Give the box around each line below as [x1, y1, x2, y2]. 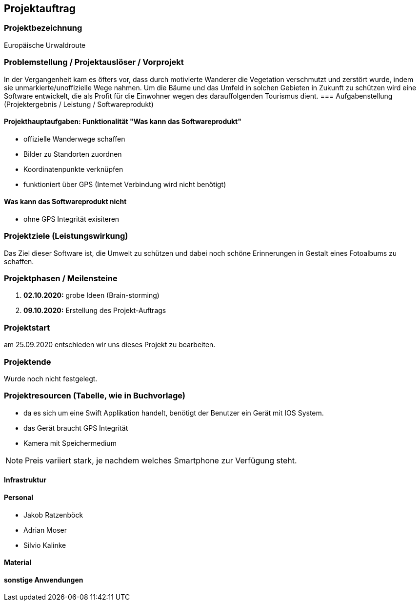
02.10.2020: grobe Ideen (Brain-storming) [23, 291, 160, 300]
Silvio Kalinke [23, 541, 66, 549]
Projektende [4, 356, 51, 367]
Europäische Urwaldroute [4, 41, 86, 49]
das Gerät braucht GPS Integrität [23, 423, 128, 432]
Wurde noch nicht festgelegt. [4, 374, 98, 383]
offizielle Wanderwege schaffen [23, 134, 125, 143]
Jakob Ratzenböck [23, 510, 83, 519]
